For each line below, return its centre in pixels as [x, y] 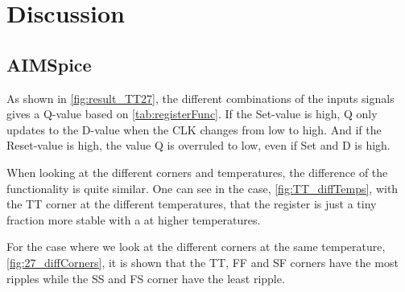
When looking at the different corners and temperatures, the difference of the [197, 172]
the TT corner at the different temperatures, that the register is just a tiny [192, 204]
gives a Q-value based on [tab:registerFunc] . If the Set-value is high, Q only [192, 114]
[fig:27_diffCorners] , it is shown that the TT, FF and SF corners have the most [202, 262]
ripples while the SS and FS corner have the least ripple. [146, 278]
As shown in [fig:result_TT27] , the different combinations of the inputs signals [200, 98]
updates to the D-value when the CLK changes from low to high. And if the [194, 129]
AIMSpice [49, 64]
